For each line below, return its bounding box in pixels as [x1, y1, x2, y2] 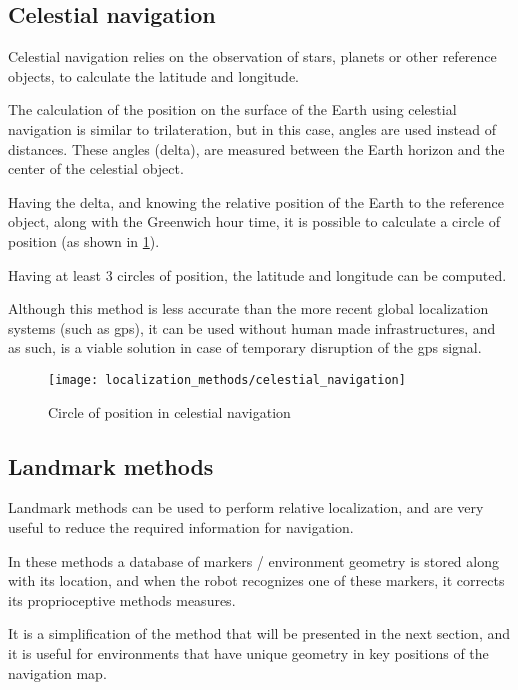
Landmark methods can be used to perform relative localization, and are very [8, 497, 484, 518]
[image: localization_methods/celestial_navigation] [48, 372, 406, 387]
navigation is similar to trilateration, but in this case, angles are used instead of [8, 118, 496, 139]
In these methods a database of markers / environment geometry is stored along [8, 550, 499, 571]
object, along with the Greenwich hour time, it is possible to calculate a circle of [8, 211, 500, 232]
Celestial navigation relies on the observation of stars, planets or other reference [8, 46, 497, 67]
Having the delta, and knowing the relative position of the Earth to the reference [8, 191, 504, 212]
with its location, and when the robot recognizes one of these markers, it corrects [8, 570, 505, 591]
